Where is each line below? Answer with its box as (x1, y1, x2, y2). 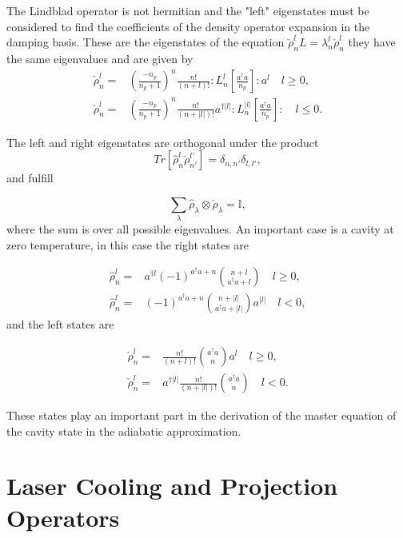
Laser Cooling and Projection (6, 469, 338, 502)
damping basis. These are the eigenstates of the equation (6, 34, 285, 50)
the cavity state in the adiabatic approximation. (6, 422, 241, 439)
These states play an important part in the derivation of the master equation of (6, 407, 397, 424)
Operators (6, 500, 120, 533)
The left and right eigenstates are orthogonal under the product (6, 134, 319, 150)
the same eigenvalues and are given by (6, 50, 194, 66)
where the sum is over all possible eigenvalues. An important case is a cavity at (6, 221, 394, 237)
